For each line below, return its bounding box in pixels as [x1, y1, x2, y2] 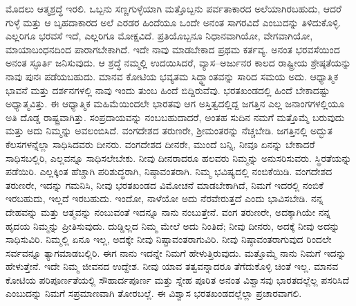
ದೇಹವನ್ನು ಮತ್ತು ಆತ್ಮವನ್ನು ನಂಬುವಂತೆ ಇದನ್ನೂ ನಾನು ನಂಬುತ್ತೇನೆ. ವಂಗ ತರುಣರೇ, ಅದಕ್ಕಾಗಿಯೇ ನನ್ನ [6, 204, 331, 219]
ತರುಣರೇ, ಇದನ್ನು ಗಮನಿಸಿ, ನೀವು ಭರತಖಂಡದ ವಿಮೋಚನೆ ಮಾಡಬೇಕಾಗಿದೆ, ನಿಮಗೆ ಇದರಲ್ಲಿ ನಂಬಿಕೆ [6, 177, 324, 192]
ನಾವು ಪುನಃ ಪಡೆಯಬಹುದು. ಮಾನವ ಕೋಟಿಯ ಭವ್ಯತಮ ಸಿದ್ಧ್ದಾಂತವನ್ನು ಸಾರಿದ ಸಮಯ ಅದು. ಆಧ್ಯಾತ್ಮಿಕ [6, 69, 339, 83]
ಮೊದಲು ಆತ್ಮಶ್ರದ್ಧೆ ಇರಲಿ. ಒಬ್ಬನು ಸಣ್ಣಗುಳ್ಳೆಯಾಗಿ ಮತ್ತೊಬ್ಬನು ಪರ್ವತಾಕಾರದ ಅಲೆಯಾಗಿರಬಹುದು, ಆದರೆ [6, 1, 341, 15]
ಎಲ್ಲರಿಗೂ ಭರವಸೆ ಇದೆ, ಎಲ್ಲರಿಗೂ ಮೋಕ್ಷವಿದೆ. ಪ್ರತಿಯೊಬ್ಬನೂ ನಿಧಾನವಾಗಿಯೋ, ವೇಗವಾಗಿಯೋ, [6, 28, 313, 43]
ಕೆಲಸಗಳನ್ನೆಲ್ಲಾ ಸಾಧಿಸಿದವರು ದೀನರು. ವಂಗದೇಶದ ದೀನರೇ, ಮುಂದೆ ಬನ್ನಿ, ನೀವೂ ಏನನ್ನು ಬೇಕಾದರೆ [6, 136, 315, 151]
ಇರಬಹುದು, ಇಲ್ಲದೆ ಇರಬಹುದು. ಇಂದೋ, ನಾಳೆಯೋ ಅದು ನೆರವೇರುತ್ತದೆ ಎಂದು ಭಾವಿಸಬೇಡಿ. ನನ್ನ [6, 191, 324, 206]
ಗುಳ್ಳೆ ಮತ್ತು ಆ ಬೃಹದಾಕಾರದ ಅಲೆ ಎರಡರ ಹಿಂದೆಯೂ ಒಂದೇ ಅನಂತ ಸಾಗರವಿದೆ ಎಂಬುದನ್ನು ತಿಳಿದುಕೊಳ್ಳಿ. [6, 15, 341, 29]
